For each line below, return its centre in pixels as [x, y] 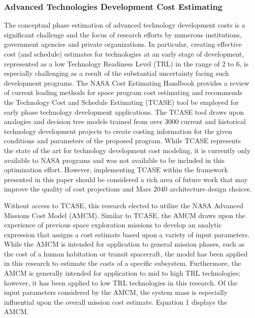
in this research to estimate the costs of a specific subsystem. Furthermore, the [123, 263]
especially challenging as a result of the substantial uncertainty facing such [117, 73]
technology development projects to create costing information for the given [118, 131]
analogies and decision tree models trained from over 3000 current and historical [125, 121]
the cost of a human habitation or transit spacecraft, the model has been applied [126, 253]
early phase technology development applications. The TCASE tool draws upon [124, 111]
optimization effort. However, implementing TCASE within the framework [116, 170]
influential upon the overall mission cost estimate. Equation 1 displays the [116, 302]
